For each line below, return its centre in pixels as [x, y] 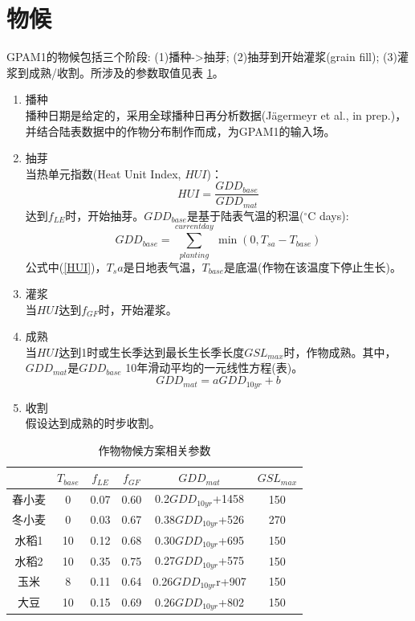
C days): [328, 215]
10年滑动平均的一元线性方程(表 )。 [214, 368]
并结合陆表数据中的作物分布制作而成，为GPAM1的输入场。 [180, 131]
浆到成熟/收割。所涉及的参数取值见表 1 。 [115, 72]
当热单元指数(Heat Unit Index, [103, 173]
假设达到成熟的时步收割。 [93, 423]
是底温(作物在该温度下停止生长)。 [313, 266]
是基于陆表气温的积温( [245, 215]
